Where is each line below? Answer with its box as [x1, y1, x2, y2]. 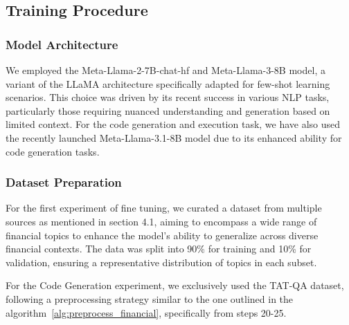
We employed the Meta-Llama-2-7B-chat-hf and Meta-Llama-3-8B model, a [6, 63, 325, 77]
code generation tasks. [6, 144, 100, 158]
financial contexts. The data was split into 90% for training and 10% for [6, 241, 312, 256]
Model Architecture [6, 35, 118, 53]
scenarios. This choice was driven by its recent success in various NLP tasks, [6, 90, 330, 104]
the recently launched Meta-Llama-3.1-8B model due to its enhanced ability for [6, 130, 342, 145]
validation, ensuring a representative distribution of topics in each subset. [6, 254, 317, 269]
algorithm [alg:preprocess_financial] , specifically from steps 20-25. [6, 305, 287, 319]
